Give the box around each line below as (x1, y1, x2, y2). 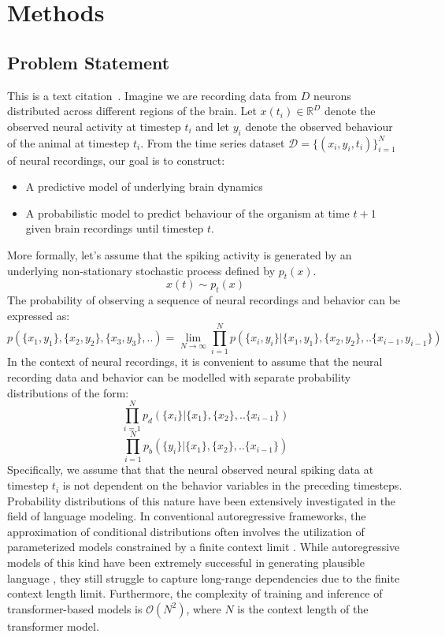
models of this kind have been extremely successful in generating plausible (7, 554, 365, 571)
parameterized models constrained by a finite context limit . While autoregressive (7, 538, 400, 555)
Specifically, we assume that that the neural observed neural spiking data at (7, 461, 374, 478)
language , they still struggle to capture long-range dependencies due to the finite (7, 569, 400, 586)
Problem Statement (7, 50, 170, 74)
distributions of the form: (7, 384, 129, 400)
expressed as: (7, 307, 70, 323)
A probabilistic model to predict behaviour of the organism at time (25, 204, 350, 221)
